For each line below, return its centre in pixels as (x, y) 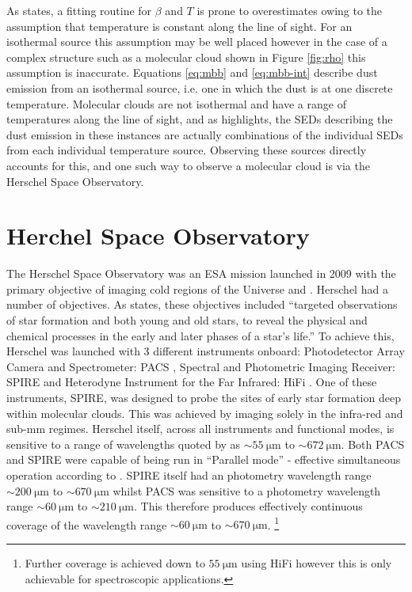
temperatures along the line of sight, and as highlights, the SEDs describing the (200, 119)
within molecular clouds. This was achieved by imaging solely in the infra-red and (205, 413)
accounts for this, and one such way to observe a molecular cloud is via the (188, 165)
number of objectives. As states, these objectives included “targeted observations (202, 304)
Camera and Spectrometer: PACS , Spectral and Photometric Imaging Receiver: (201, 366)
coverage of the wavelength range (87, 524)
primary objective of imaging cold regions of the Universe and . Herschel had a (197, 288)
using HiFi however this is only (317, 563)
